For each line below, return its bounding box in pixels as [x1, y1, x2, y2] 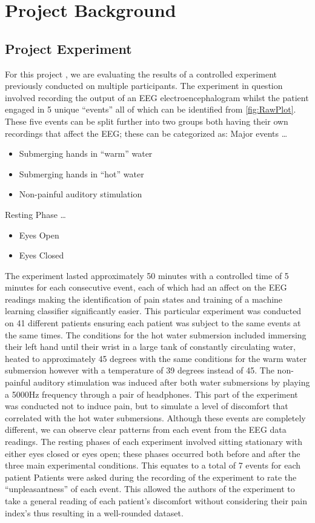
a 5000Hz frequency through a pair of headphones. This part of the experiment [5, 387, 298, 400]
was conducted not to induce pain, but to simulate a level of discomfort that [5, 400, 288, 412]
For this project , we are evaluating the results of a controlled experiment [5, 67, 277, 80]
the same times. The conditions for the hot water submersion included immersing [5, 328, 307, 341]
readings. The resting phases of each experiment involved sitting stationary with [5, 435, 303, 448]
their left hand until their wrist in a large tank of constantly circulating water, [5, 340, 296, 353]
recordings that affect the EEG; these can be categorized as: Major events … [5, 127, 288, 139]
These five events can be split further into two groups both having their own [5, 114, 288, 127]
